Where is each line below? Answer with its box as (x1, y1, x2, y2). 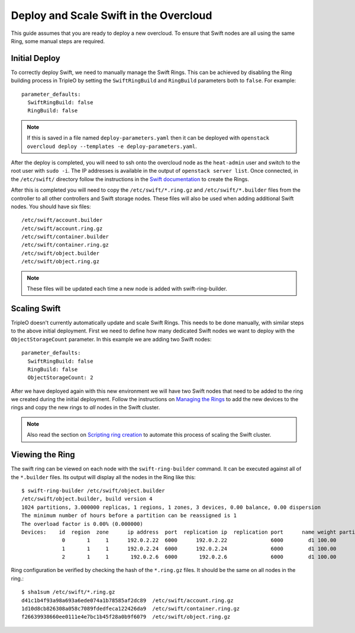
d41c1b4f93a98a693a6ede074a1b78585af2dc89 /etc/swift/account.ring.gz (21, 597, 234, 603)
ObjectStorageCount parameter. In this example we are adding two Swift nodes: (11, 335, 212, 343)
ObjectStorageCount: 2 (27, 374, 93, 381)
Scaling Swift (11, 303, 61, 314)
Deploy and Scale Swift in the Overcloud (11, 9, 212, 22)
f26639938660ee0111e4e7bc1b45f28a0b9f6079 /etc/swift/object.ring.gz (21, 613, 231, 621)
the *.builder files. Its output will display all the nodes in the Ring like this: (11, 473, 196, 480)
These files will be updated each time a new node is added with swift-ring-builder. (27, 285, 228, 292)
